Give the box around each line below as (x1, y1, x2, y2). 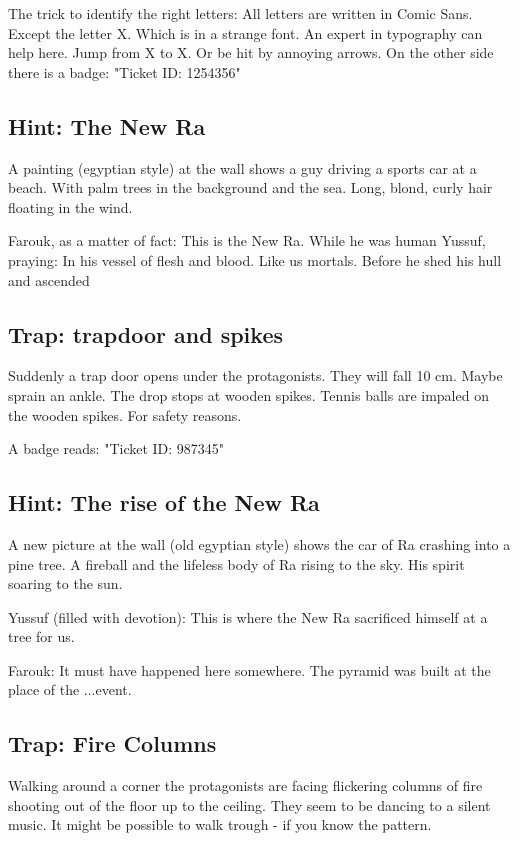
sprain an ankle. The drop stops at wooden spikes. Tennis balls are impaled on (8, 384, 489, 405)
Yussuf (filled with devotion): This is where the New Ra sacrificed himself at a (8, 606, 488, 627)
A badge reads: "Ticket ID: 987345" (8, 438, 225, 459)
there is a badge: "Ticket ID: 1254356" (8, 61, 241, 82)
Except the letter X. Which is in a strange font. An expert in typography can (8, 22, 483, 43)
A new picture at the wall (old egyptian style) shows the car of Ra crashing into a (8, 533, 511, 554)
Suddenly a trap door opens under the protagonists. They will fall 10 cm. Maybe (8, 365, 503, 386)
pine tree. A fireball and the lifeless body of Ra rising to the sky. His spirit (8, 553, 465, 574)
